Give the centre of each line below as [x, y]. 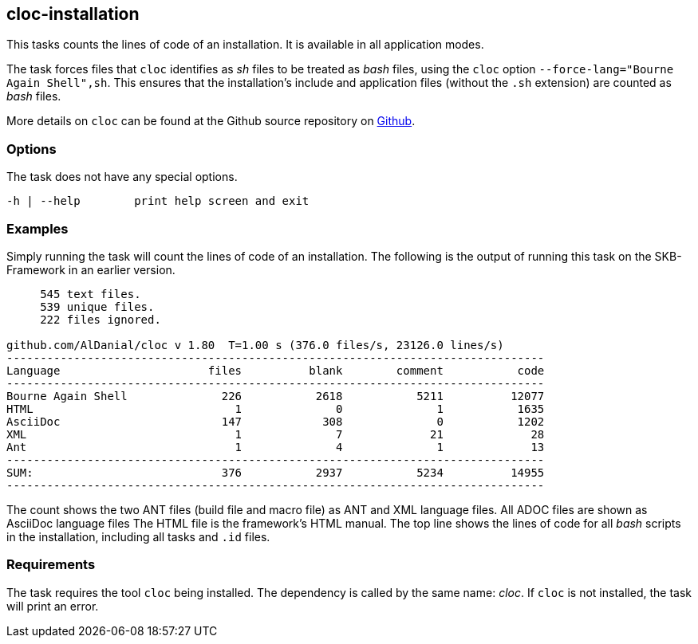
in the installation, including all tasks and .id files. [138, 536]
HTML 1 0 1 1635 [276, 408]
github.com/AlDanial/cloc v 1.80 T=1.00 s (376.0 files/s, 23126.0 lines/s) [255, 345]
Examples [37, 228]
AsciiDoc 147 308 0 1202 [276, 421]
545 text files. [91, 294]
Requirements [51, 565]
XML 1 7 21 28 [276, 434]
